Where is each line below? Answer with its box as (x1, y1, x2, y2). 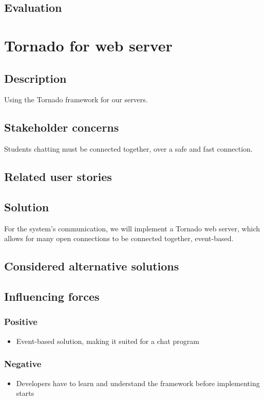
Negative (4, 357, 42, 370)
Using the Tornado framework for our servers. (4, 94, 148, 105)
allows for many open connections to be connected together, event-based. (4, 233, 234, 244)
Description (4, 70, 67, 86)
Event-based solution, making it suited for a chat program (16, 335, 199, 346)
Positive (4, 315, 37, 328)
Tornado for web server (4, 34, 173, 56)
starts (16, 388, 34, 398)
